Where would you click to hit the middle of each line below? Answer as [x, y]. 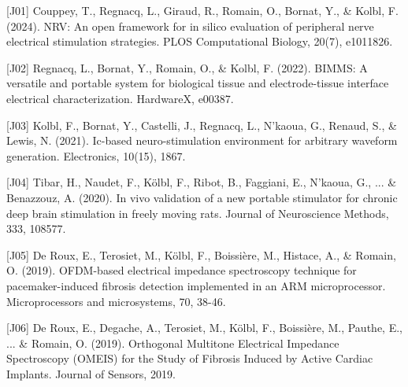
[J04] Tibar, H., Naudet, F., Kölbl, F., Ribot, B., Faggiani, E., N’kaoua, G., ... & [202, 182]
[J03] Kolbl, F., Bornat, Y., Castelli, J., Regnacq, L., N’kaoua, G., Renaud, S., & [202, 125]
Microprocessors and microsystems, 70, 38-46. [116, 301]
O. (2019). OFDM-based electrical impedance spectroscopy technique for [182, 270]
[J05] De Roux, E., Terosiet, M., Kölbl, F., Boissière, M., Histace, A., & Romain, [201, 254]
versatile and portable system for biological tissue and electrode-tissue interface [198, 83]
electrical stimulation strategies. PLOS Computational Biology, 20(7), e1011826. [200, 41]
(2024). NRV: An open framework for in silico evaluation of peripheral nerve [190, 26]
